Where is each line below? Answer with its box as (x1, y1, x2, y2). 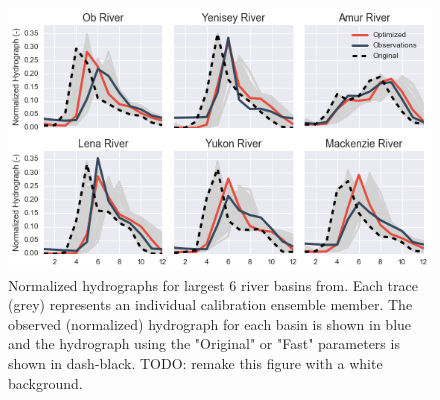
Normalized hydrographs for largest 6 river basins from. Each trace (8, 274, 418, 295)
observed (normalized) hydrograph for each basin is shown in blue (8, 313, 412, 334)
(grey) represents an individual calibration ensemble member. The (8, 294, 413, 315)
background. (8, 372, 83, 393)
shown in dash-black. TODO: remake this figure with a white (8, 353, 383, 373)
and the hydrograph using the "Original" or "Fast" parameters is (8, 333, 400, 354)
